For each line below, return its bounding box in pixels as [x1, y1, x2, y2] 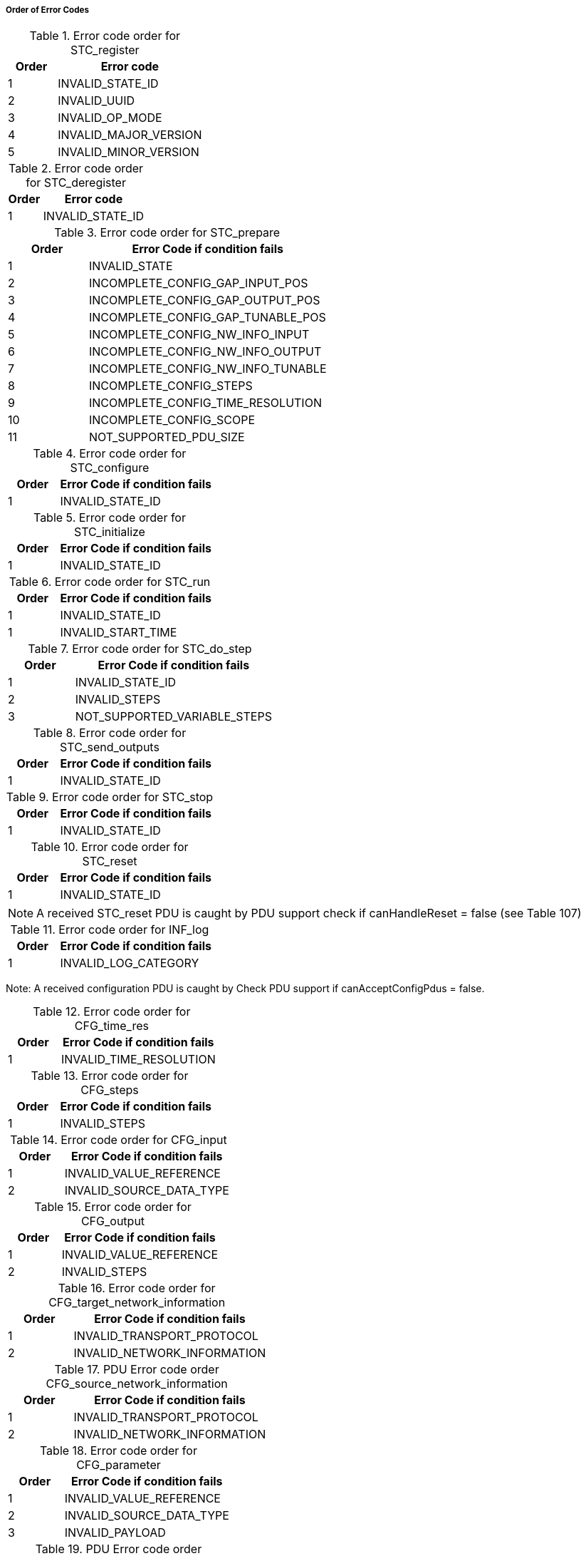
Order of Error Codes [6, 5, 89, 15]
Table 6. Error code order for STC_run [9, 575, 211, 589]
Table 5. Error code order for [33, 510, 186, 525]
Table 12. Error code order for [33, 1004, 191, 1019]
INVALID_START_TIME [60, 625, 177, 640]
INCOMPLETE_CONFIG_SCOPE [88, 413, 256, 428]
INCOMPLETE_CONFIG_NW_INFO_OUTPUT [88, 344, 322, 359]
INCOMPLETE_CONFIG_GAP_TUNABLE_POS [88, 310, 326, 325]
